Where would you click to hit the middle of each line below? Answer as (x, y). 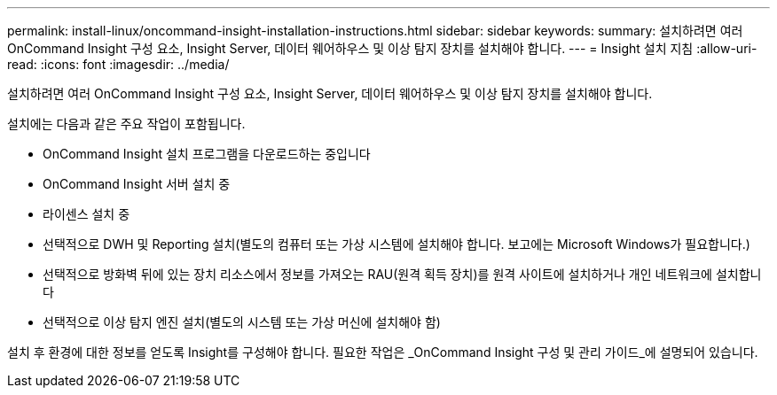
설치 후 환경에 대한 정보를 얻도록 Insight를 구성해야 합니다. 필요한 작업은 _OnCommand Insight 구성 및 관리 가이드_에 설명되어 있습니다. (383, 352)
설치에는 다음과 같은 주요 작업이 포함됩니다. (126, 124)
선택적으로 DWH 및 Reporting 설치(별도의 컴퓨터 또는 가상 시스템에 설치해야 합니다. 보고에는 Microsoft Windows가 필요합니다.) (396, 244)
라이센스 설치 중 (86, 214)
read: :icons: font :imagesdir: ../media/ (118, 64)
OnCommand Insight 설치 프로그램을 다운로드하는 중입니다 (207, 154)
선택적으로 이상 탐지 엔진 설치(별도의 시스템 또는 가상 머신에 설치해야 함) (242, 322)
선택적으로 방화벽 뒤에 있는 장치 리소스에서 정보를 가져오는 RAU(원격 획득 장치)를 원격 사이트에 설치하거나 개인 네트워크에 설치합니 (402, 274)
